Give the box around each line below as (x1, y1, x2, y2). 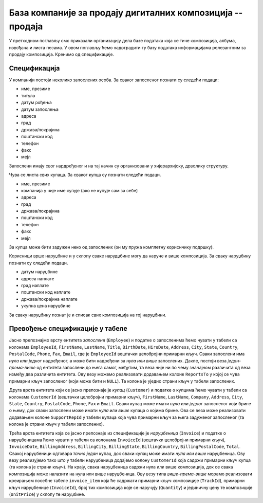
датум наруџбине (21, 269, 58, 275)
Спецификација (9, 64, 60, 72)
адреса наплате (21, 275, 55, 282)
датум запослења (21, 106, 58, 112)
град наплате (21, 282, 49, 288)
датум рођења (21, 100, 52, 106)
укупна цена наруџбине (21, 303, 71, 309)
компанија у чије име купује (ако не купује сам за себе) (21, 187, 138, 193)
